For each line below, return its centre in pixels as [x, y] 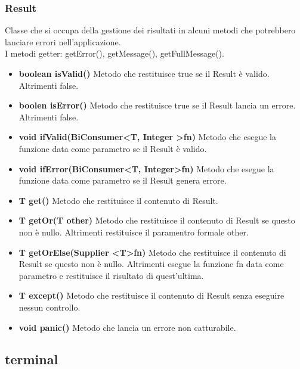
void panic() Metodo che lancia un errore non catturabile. [127, 327]
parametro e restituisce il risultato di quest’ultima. [111, 275]
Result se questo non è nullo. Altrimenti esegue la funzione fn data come [151, 264]
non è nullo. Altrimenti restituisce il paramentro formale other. [134, 232]
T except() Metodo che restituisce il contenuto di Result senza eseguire [151, 295]
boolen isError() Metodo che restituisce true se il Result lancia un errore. [157, 105]
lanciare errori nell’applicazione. [63, 41]
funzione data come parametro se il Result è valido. [113, 148]
